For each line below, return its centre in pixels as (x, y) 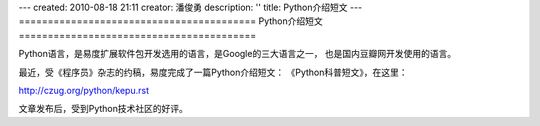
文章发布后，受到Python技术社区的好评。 (103, 109)
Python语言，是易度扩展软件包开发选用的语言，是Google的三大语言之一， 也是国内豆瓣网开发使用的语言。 (237, 54)
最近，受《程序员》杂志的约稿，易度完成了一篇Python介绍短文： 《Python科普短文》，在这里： (213, 72)
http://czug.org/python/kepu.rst (84, 90)
